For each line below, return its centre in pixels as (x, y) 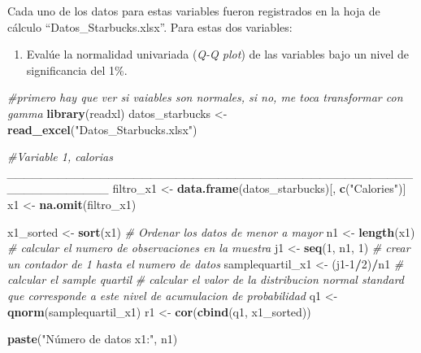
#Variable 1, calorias (60, 157)
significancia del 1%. (77, 70)
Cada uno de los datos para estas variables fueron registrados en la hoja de (194, 11)
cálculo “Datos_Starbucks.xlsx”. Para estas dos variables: (150, 26)
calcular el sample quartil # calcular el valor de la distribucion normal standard (206, 279)
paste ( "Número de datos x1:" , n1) (93, 339)
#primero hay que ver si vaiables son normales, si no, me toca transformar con (205, 97)
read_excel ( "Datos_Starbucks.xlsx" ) (102, 129)
